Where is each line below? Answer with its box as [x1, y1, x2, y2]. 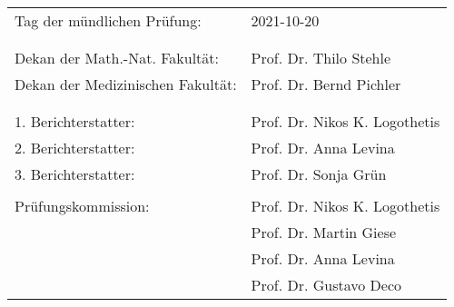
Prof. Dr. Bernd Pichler [251, 74, 401, 94]
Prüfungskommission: [15, 195, 150, 216]
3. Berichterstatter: [15, 163, 135, 184]
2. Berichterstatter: [15, 137, 135, 158]
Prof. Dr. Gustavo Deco [251, 274, 402, 295]
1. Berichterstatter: [15, 111, 135, 132]
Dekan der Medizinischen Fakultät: [15, 74, 237, 94]
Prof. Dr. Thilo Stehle [251, 47, 391, 68]
